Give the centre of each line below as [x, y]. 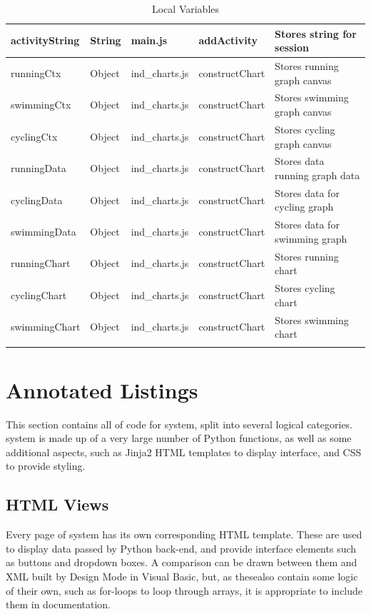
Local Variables [185, 9]
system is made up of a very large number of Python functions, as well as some [179, 438]
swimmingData [44, 232]
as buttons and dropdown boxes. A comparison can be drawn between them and [182, 562]
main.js [149, 40]
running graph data [317, 175]
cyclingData [37, 200]
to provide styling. [46, 466]
